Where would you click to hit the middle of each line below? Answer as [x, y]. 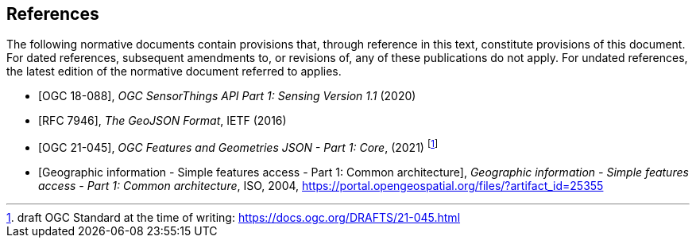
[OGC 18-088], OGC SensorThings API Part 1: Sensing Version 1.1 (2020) [227, 96]
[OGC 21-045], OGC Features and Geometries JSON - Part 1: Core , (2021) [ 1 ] [238, 147]
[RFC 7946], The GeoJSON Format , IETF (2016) [162, 121]
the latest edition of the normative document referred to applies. [174, 72]
